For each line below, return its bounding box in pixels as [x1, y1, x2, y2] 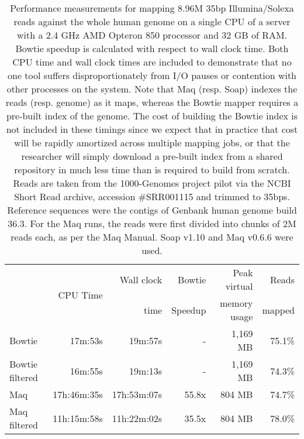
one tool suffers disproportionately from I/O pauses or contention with [7, 68, 297, 82]
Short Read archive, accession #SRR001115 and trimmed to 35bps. [14, 190, 290, 203]
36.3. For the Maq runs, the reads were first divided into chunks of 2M [8, 217, 296, 230]
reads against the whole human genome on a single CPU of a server [13, 15, 291, 28]
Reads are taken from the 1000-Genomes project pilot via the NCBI [13, 176, 291, 190]
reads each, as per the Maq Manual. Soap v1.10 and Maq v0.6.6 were [11, 230, 293, 243]
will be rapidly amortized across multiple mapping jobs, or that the [14, 136, 290, 149]
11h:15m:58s [53, 411, 103, 425]
